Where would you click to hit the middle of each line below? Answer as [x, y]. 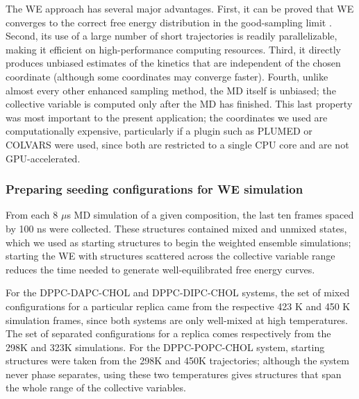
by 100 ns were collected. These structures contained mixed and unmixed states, [176, 228]
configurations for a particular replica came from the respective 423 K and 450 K [178, 306]
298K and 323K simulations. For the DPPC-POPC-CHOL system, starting [165, 347]
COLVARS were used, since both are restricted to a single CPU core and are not [177, 144]
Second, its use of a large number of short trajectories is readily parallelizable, [172, 36]
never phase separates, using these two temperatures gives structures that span [174, 374]
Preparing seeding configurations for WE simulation [155, 189]
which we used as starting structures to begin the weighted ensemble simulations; [178, 242]
